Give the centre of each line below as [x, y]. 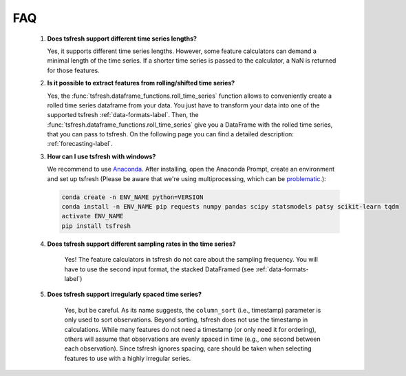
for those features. [73, 70]
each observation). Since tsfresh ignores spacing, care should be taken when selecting [188, 348]
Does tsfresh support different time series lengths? [122, 39]
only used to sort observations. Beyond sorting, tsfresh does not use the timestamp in [186, 320]
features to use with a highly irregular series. [128, 358]
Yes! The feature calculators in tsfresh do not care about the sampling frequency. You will [191, 260]
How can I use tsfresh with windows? [101, 156]
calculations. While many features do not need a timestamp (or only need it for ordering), [190, 329]
